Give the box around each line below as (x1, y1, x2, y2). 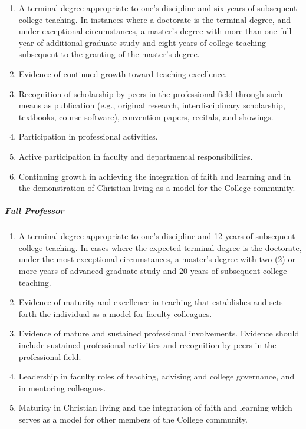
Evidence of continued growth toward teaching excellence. (18, 67, 227, 80)
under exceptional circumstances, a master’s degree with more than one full (18, 25, 292, 37)
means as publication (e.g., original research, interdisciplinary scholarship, (18, 99, 285, 111)
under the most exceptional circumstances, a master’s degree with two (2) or (18, 253, 295, 265)
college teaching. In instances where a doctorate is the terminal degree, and (18, 13, 291, 25)
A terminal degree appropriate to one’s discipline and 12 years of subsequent (18, 230, 295, 242)
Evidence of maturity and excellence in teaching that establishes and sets (18, 296, 283, 308)
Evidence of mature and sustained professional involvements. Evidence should (18, 327, 300, 339)
